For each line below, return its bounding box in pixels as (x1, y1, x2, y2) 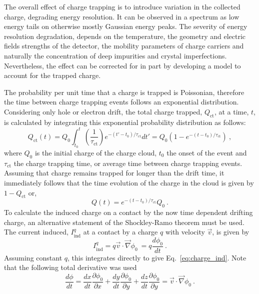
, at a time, (214, 106, 249, 116)
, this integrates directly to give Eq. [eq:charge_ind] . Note (67, 252, 246, 262)
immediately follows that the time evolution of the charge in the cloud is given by (4, 177, 254, 188)
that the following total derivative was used (4, 262, 137, 272)
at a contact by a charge (83, 226, 158, 237)
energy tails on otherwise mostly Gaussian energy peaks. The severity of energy (4, 21, 247, 31)
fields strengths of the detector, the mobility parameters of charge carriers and (4, 40, 244, 51)
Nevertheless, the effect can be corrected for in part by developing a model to (4, 60, 241, 70)
